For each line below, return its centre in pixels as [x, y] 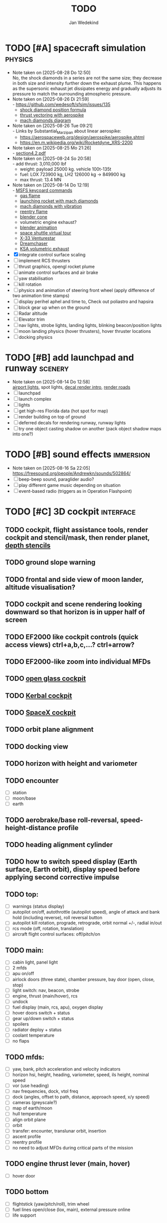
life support [24, 1215]
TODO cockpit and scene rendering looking [74, 605]
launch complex [35, 399]
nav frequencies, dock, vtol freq [45, 1091]
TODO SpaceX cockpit [41, 713]
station [19, 793]
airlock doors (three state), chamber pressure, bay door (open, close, [83, 979]
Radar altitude [33, 313]
